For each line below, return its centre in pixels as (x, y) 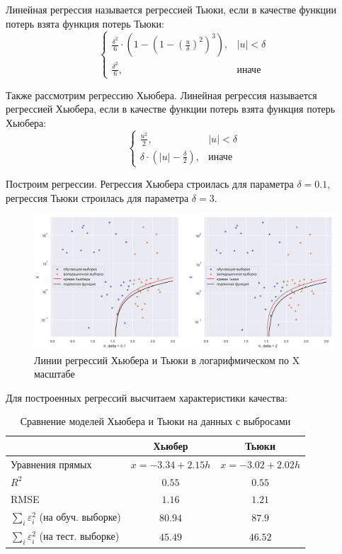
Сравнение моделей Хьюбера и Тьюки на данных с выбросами (155, 421)
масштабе (55, 374)
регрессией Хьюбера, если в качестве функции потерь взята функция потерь (171, 109)
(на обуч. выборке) (80, 517)
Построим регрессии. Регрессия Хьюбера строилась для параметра (150, 183)
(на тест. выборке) (79, 536)
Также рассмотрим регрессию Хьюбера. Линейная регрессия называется (161, 95)
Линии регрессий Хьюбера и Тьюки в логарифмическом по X (167, 360)
